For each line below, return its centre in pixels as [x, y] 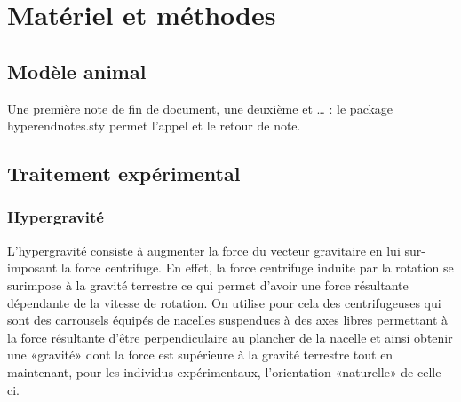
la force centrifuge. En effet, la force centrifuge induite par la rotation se [257, 268]
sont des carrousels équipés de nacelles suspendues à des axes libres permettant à [228, 320]
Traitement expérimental [124, 173]
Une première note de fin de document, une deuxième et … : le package [200, 108]
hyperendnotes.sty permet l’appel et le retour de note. [154, 126]
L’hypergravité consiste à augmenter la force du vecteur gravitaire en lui [204, 250]
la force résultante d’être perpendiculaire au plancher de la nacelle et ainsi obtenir [230, 337]
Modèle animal [77, 71]
